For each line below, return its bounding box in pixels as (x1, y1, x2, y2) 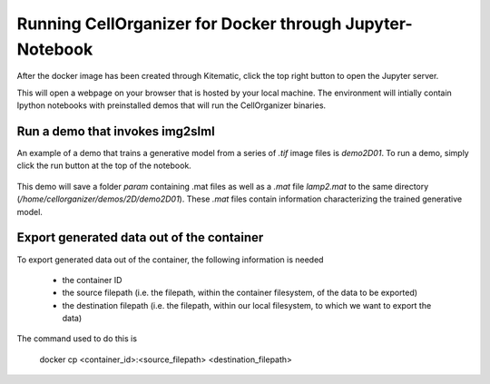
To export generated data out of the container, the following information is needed (16, 254, 324, 265)
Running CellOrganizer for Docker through (16, 14, 342, 34)
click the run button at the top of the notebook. (16, 160, 192, 172)
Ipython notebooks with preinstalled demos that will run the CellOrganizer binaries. (16, 100, 327, 111)
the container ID (62, 274, 122, 285)
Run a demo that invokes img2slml (16, 123, 215, 139)
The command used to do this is (16, 333, 138, 344)
